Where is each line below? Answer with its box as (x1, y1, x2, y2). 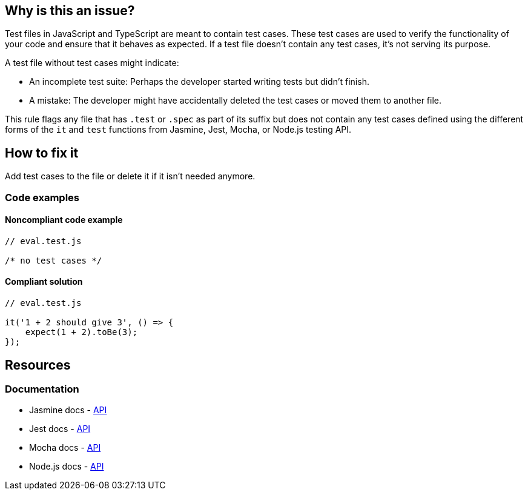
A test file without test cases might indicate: (5, 58, 179, 68)
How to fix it (5, 145, 79, 161)
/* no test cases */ (5, 255, 102, 265)
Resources (5, 357, 71, 373)
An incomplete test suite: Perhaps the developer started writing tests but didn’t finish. (29, 76, 369, 87)
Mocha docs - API (29, 442, 101, 453)
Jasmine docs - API (29, 405, 107, 416)
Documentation (5, 382, 79, 395)
